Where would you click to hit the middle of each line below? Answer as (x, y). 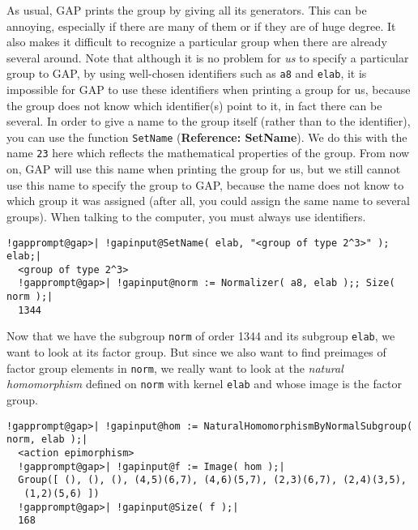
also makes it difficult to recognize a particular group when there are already (197, 42)
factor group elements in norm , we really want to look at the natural (175, 368)
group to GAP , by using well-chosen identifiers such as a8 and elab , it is (187, 73)
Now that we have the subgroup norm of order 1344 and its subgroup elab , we (201, 336)
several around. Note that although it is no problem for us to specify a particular (208, 57)
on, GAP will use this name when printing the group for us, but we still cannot (204, 169)
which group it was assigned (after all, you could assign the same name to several (208, 201)
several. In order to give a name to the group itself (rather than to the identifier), (209, 121)
